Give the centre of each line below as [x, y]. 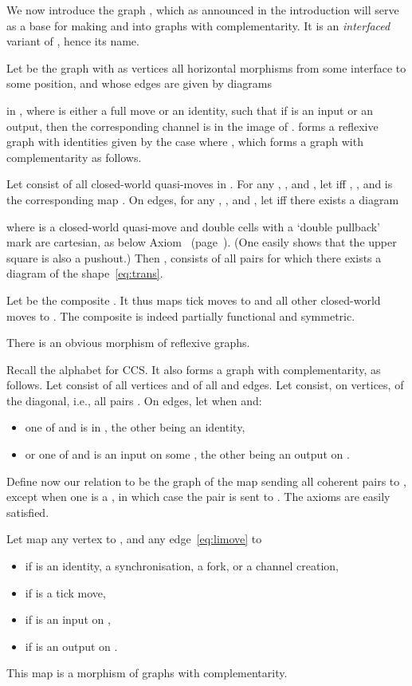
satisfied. [28, 512]
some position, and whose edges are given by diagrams [139, 83]
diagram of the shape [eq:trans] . [85, 273]
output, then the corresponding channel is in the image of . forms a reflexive [192, 126]
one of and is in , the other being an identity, [135, 427]
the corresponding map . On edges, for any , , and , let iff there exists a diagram [203, 199]
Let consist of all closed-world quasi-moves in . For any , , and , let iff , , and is [200, 184]
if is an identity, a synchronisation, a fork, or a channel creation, [182, 566]
